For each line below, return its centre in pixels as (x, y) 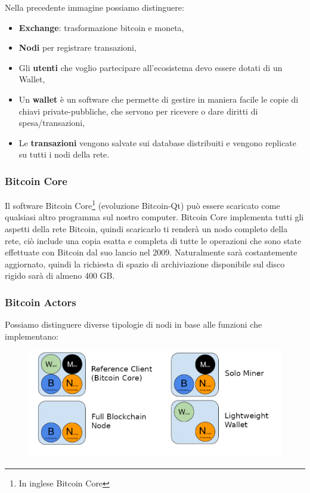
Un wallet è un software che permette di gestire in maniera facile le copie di (159, 99)
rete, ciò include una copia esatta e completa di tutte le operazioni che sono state (153, 240)
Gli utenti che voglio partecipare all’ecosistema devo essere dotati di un (151, 67)
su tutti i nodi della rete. (64, 154)
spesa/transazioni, (52, 123)
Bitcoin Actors (41, 302)
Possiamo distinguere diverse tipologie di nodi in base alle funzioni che (134, 324)
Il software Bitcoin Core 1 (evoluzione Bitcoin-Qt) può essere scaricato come (142, 204)
